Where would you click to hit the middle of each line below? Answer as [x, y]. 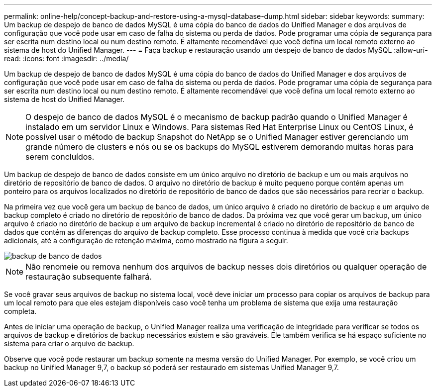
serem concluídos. [60, 157]
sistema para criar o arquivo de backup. [69, 343]
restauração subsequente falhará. [89, 277]
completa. [20, 311]
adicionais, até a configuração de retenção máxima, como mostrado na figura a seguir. [146, 241]
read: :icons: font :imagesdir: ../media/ [66, 58]
